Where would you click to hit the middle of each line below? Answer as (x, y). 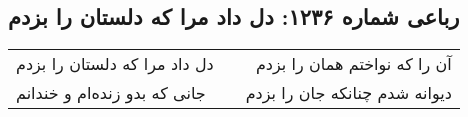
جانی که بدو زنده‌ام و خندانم (111, 93)
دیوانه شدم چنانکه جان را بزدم (348, 93)
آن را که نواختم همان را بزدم (353, 64)
